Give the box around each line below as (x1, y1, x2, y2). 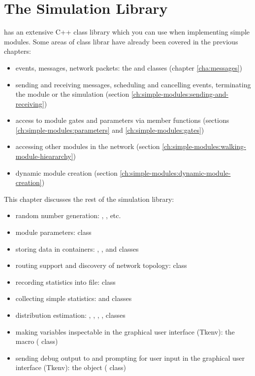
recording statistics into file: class (15, 276, 116, 287)
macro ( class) (15, 336, 58, 346)
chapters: (4, 46, 31, 56)
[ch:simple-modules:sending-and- (131, 89, 228, 99)
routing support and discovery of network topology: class (15, 260, 187, 270)
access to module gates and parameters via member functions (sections (15, 115, 229, 125)
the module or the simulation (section (15, 89, 129, 99)
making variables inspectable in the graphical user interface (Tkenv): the (15, 326, 235, 337)
